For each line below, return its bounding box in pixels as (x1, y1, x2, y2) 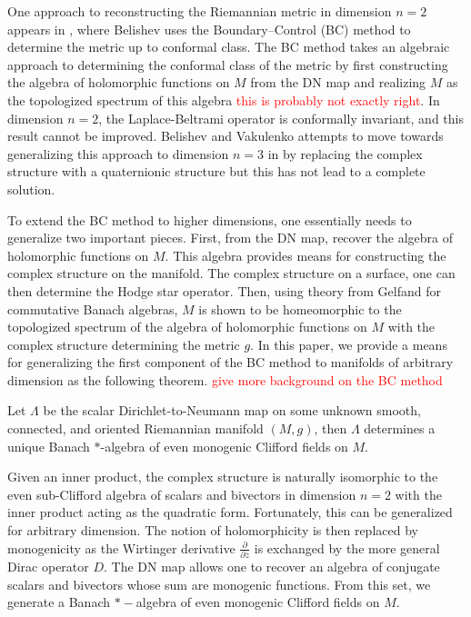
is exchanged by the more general (254, 538, 440, 557)
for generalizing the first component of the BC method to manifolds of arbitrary (7, 353, 454, 372)
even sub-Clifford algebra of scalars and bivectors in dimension (7, 484, 356, 503)
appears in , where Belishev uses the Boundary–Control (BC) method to (7, 19, 411, 38)
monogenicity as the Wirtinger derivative (7, 538, 235, 557)
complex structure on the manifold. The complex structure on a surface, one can (7, 264, 456, 283)
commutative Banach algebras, (7, 299, 178, 318)
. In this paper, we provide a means (250, 334, 447, 353)
